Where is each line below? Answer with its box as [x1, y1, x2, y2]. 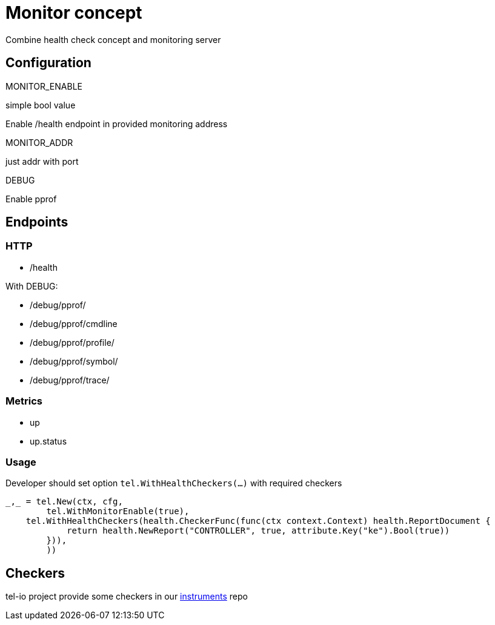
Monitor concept [5, 2, 142, 23]
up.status [30, 435, 67, 446]
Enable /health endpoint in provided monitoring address [5, 118, 228, 129]
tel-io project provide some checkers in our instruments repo [5, 591, 248, 602]
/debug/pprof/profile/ [30, 337, 115, 348]
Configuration [5, 55, 91, 71]
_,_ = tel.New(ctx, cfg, [5, 497, 123, 507]
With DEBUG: [5, 280, 58, 291]
